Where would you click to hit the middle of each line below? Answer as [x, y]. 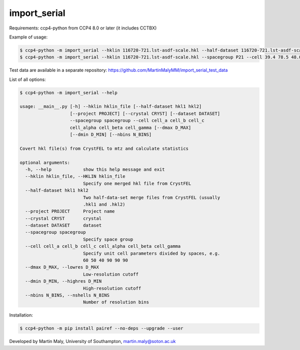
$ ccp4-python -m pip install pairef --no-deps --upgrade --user [101, 329]
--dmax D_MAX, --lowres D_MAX [62, 267]
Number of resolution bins [116, 302]
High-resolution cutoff [112, 288]
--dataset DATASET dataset [63, 225]
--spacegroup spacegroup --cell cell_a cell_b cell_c [137, 121]
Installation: [21, 315]
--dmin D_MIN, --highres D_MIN [63, 281]
